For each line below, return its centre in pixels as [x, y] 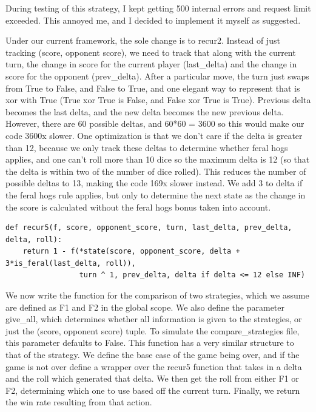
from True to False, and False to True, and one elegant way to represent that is [153, 88]
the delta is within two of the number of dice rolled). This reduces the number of [156, 171]
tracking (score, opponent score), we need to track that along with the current [151, 52]
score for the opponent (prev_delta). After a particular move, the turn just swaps [157, 76]
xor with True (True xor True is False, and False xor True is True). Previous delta [158, 100]
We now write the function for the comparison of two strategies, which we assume [157, 295]
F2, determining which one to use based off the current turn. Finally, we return [153, 390]
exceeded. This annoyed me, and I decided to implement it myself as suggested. [153, 20]
